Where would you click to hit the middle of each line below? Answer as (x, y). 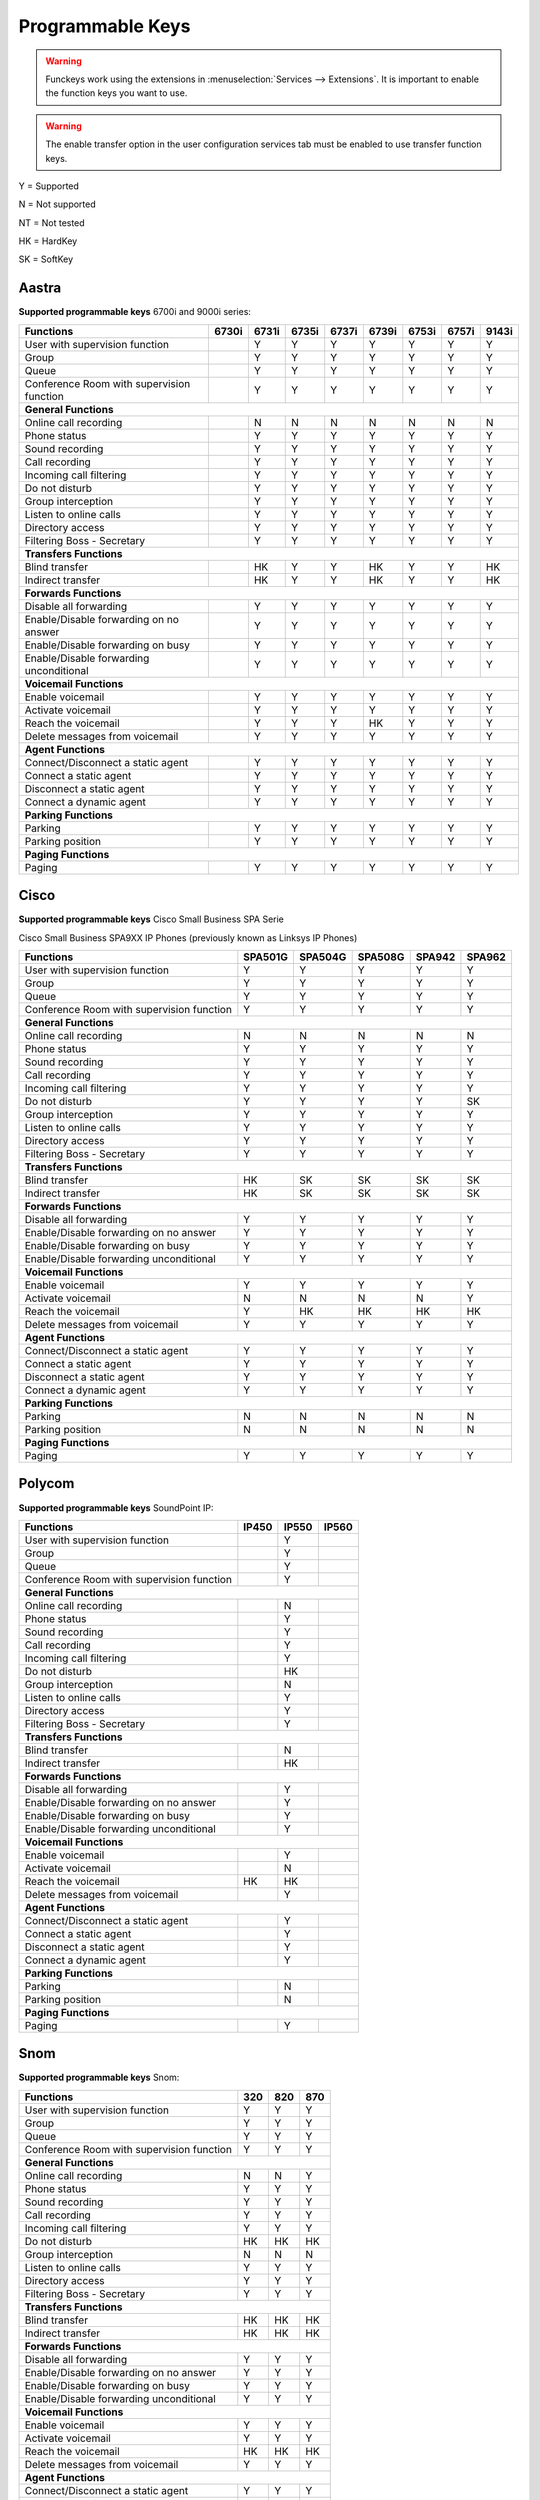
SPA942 (435, 957)
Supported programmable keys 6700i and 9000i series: (135, 312)
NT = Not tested (51, 222)
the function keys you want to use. (116, 93)
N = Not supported (57, 204)
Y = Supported (49, 186)
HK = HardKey (48, 241)
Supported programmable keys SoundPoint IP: (116, 1507)
